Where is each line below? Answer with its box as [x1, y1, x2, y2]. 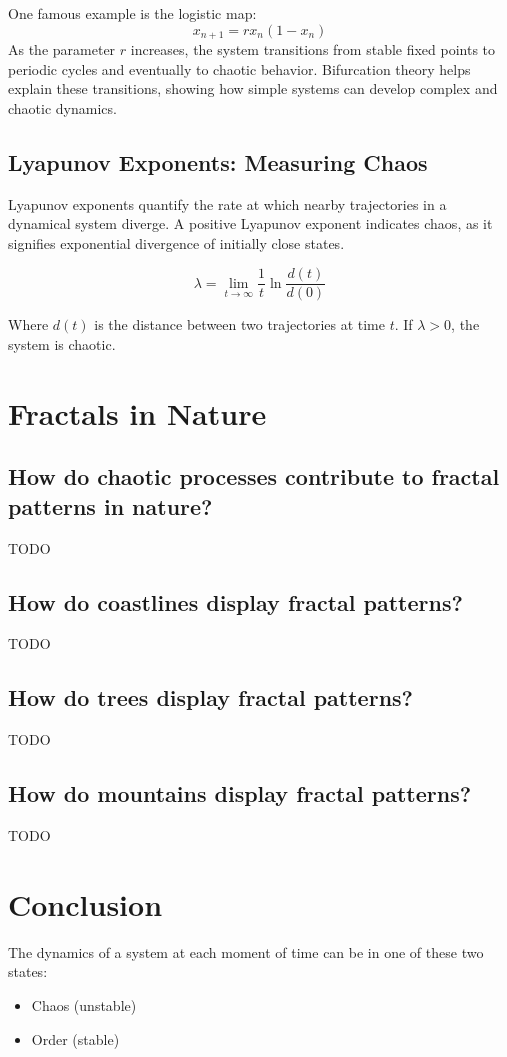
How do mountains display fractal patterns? [8, 778, 472, 809]
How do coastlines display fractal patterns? [8, 586, 463, 617]
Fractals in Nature [8, 392, 267, 433]
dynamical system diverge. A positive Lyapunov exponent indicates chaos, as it [8, 213, 493, 234]
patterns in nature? [8, 490, 213, 521]
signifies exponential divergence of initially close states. [8, 232, 345, 253]
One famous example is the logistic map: [8, 3, 257, 23]
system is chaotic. [8, 334, 116, 355]
